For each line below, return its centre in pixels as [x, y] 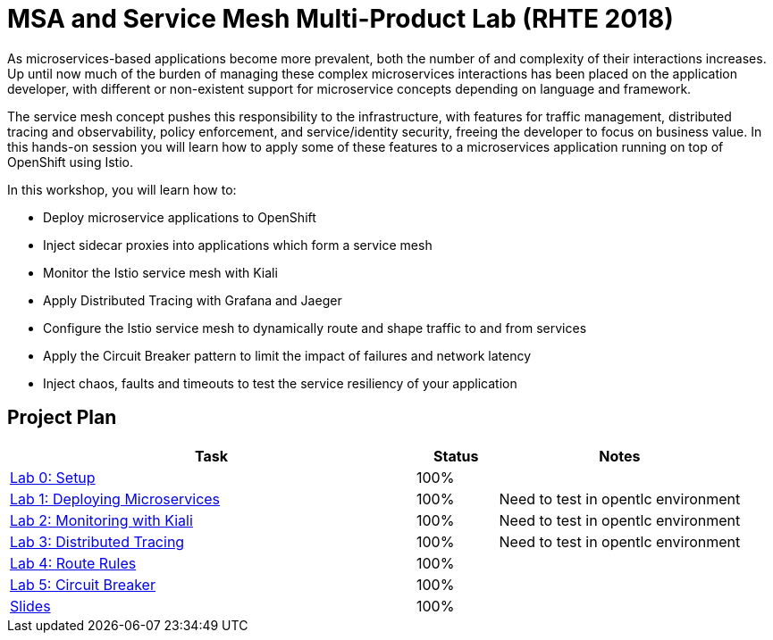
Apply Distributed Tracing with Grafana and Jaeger [193, 300]
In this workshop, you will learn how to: [122, 189]
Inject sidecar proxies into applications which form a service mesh [238, 245]
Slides [30, 606]
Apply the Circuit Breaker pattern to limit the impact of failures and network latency [287, 355]
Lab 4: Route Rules [73, 563]
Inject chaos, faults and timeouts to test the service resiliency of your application [280, 383]
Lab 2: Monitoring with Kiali [101, 520]
